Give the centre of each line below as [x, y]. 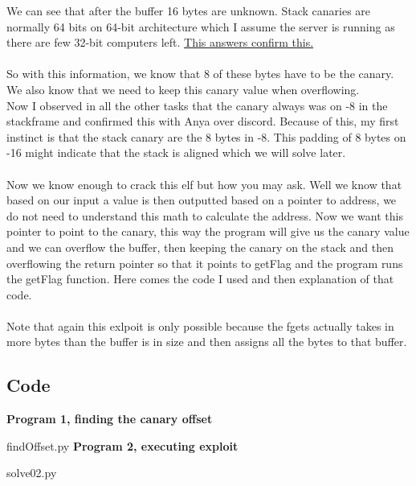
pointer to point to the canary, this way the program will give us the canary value [208, 231]
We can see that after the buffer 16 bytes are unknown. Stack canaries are [189, 10]
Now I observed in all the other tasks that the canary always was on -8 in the [197, 105]
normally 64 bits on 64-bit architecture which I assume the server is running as [201, 26]
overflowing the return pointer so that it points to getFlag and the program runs [205, 263]
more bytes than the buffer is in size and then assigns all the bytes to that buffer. [207, 342]
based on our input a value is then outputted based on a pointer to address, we [202, 200]
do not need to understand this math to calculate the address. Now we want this [205, 215]
